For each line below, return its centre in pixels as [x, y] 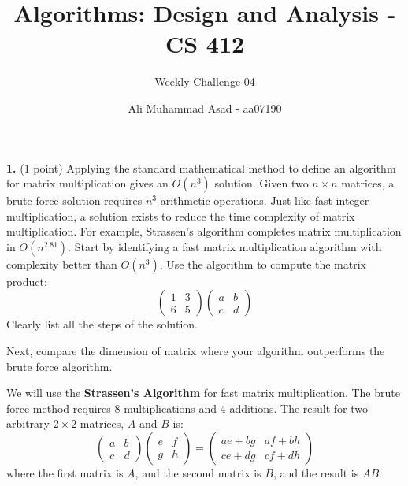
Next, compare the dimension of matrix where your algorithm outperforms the [196, 351]
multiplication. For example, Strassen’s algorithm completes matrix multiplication [204, 231]
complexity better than [62, 263]
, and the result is [316, 473]
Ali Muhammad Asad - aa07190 [205, 108]
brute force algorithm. [59, 366]
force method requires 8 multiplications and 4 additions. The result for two [187, 408]
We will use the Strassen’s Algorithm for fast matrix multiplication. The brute [203, 393]
